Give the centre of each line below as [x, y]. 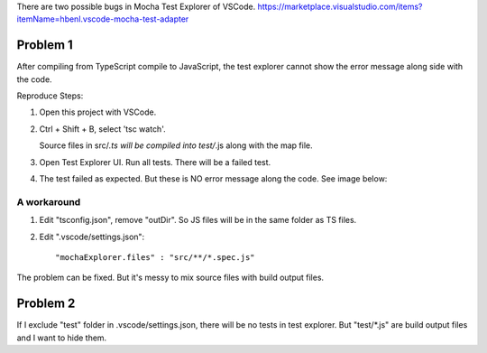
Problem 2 [46, 304]
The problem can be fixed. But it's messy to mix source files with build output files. [170, 278]
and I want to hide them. [62, 338]
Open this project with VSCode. [98, 112]
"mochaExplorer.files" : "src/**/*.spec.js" [156, 257]
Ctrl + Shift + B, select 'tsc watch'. [102, 129]
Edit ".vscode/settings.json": [92, 237]
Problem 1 [45, 45]
